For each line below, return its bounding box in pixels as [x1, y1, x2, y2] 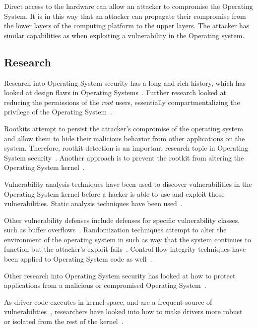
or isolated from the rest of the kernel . [4, 316, 124, 327]
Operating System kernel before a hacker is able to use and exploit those [4, 188, 225, 199]
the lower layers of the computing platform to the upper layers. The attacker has [4, 20, 250, 31]
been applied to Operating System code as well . [4, 254, 152, 264]
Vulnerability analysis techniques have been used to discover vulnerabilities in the [4, 178, 252, 189]
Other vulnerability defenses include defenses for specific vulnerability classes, [4, 215, 240, 225]
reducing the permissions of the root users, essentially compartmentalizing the [4, 97, 240, 107]
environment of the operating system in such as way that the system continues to [4, 234, 251, 244]
